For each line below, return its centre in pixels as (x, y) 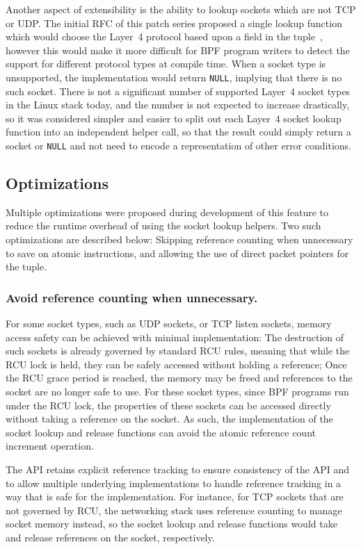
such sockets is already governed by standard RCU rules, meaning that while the (178, 351)
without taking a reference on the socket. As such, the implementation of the (169, 419)
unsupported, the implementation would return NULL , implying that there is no (174, 77)
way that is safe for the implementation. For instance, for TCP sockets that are (175, 497)
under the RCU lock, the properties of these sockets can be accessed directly (168, 405)
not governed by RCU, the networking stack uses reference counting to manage (174, 510)
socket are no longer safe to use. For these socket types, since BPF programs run (177, 392)
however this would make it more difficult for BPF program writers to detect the (178, 50)
